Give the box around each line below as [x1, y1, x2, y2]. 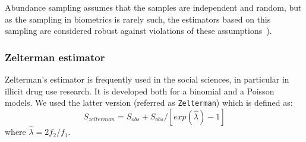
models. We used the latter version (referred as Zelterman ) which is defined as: [5, 96, 293, 109]
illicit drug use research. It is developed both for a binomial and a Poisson [5, 84, 275, 97]
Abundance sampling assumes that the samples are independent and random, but [5, 1, 302, 13]
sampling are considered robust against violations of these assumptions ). [5, 24, 272, 37]
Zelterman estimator [5, 49, 105, 64]
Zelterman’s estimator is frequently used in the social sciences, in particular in [5, 73, 289, 85]
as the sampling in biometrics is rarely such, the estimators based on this [5, 12, 271, 25]
